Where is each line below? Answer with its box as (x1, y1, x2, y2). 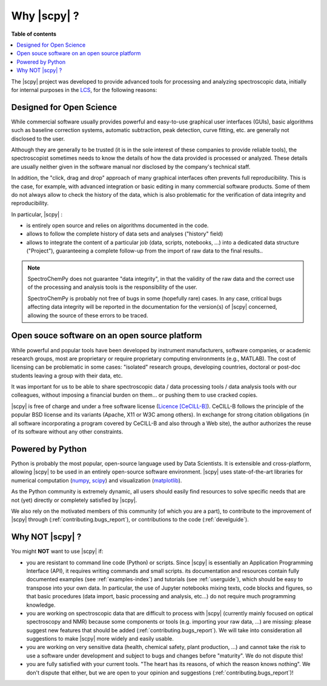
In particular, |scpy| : (11, 211, 63, 218)
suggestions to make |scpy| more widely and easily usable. (26, 635, 174, 642)
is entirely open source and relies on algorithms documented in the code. (26, 222, 209, 229)
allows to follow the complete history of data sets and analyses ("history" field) (26, 230, 223, 237)
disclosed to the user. (11, 135, 65, 142)
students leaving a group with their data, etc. (11, 372, 123, 379)
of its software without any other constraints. (11, 428, 124, 435)
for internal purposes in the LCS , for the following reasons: (11, 86, 157, 93)
